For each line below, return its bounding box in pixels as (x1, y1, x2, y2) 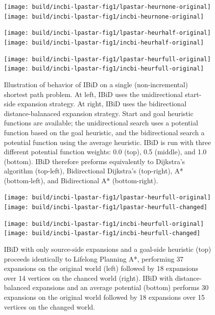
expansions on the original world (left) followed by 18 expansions (4, 263, 198, 273)
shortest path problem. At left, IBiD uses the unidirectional (4, 89, 183, 99)
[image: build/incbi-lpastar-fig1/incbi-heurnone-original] (4, 13, 204, 20)
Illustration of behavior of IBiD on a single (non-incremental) (4, 79, 188, 89)
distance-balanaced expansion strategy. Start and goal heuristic (4, 108, 193, 118)
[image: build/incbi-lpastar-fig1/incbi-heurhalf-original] (4, 39, 204, 46)
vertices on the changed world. (4, 301, 96, 312)
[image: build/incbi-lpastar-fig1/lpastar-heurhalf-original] (4, 29, 211, 37)
